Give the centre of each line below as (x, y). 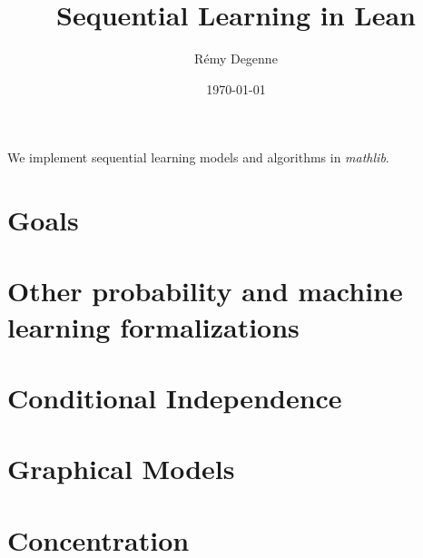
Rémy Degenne (236, 59)
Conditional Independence (175, 398)
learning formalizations (153, 326)
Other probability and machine (205, 291)
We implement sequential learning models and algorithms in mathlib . (198, 157)
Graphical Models (121, 469)
